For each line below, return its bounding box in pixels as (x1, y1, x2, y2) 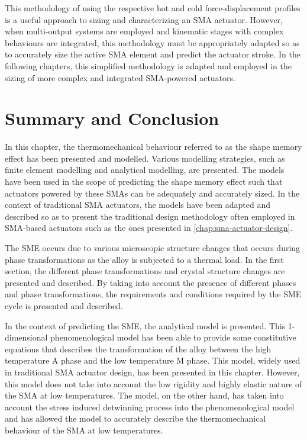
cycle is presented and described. (5, 300, 123, 311)
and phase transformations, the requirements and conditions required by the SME (5, 288, 302, 300)
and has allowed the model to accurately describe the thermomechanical (5, 412, 266, 425)
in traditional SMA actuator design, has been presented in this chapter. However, (5, 365, 300, 378)
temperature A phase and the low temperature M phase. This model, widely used (5, 354, 300, 367)
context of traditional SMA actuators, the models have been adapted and (5, 198, 271, 211)
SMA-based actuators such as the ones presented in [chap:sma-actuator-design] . (5, 221, 293, 234)
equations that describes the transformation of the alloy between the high (5, 342, 272, 355)
